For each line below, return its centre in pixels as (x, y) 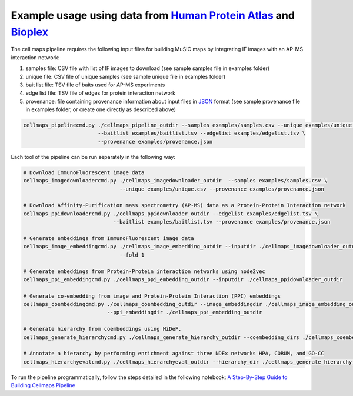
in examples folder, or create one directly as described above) (101, 109)
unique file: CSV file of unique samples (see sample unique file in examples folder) (126, 76)
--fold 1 (132, 255)
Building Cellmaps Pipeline (43, 385)
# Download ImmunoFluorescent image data (84, 172)
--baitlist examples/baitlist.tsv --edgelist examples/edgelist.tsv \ (202, 133)
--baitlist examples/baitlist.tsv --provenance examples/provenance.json (222, 222)
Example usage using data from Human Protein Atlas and (153, 15)
